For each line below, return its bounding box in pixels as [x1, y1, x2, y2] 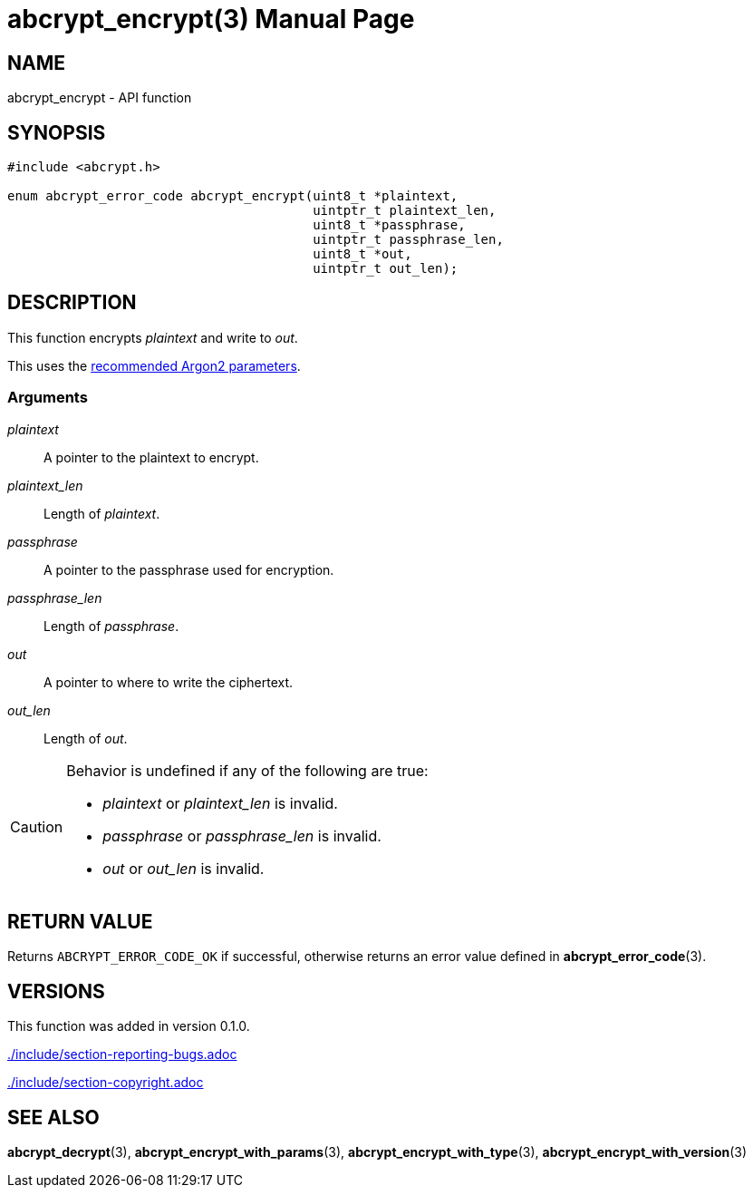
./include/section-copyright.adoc [7, 1074, 204, 1091]
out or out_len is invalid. [102, 859, 265, 878]
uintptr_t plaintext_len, [313, 203, 497, 219]
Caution [10, 817, 63, 836]
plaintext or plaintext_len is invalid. [102, 793, 338, 812]
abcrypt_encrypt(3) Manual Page [7, 4, 415, 34]
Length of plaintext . [43, 505, 160, 521]
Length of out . [43, 730, 128, 746]
